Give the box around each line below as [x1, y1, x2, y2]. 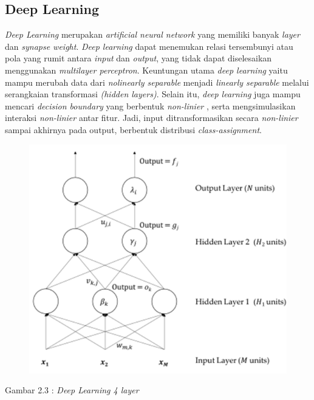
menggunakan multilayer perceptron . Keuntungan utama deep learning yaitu [5, 63, 288, 76]
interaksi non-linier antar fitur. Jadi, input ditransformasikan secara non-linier [5, 111, 298, 124]
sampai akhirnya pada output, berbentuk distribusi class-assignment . [5, 123, 262, 136]
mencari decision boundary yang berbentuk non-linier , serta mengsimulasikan [5, 99, 296, 112]
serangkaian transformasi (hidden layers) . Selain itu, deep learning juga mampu [5, 88, 301, 100]
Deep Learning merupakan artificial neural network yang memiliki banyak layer [5, 28, 300, 41]
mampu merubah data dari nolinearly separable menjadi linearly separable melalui [5, 75, 309, 88]
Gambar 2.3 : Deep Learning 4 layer [5, 384, 139, 396]
